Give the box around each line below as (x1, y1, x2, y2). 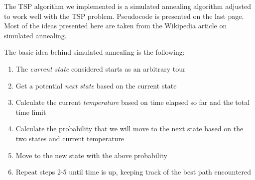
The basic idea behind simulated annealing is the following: (4, 47, 185, 57)
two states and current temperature (15, 133, 125, 143)
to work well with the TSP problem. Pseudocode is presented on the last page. (4, 10, 244, 21)
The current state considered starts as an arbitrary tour (15, 63, 186, 74)
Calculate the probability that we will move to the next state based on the (15, 123, 244, 134)
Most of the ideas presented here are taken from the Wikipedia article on (4, 20, 227, 31)
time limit (15, 106, 46, 117)
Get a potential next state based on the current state (15, 80, 177, 90)
